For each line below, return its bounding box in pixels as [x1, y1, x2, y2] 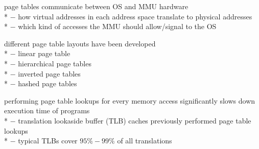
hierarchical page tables [18, 58, 91, 68]
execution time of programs [4, 105, 90, 116]
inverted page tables [18, 68, 81, 79]
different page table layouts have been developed [4, 38, 156, 48]
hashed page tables [18, 78, 77, 89]
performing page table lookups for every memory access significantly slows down [4, 95, 255, 106]
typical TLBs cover [18, 135, 78, 146]
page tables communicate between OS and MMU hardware [4, 1, 189, 11]
